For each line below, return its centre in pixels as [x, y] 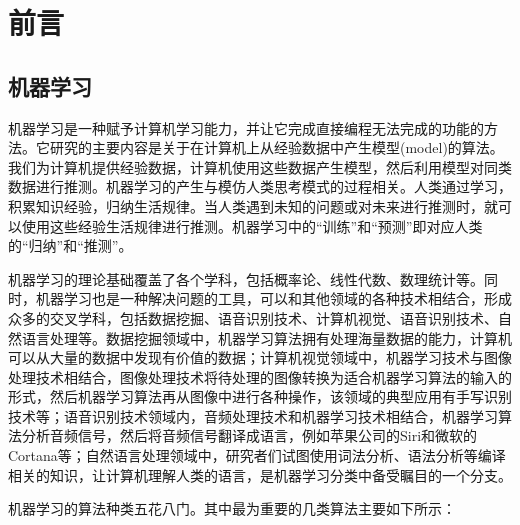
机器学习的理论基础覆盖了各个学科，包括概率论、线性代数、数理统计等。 [246, 278]
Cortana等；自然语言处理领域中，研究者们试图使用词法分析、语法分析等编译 [257, 455]
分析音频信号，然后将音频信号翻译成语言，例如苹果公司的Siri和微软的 [249, 435]
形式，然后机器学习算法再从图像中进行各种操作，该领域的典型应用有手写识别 [260, 396]
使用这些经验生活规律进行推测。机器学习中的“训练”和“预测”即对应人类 [252, 225]
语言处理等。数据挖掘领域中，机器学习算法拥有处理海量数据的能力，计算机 [266, 337]
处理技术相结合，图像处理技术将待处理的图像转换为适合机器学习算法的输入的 [260, 376]
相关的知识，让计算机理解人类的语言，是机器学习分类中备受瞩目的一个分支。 [260, 474]
